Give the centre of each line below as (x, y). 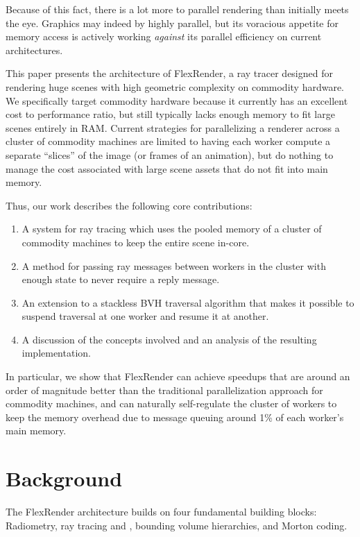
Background (64, 478)
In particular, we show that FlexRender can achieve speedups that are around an (178, 376)
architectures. (34, 50)
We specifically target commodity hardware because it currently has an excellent (177, 100)
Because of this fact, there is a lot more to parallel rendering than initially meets (177, 9)
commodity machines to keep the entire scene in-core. (136, 242)
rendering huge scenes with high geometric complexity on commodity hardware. (175, 86)
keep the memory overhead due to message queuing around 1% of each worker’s (175, 417)
